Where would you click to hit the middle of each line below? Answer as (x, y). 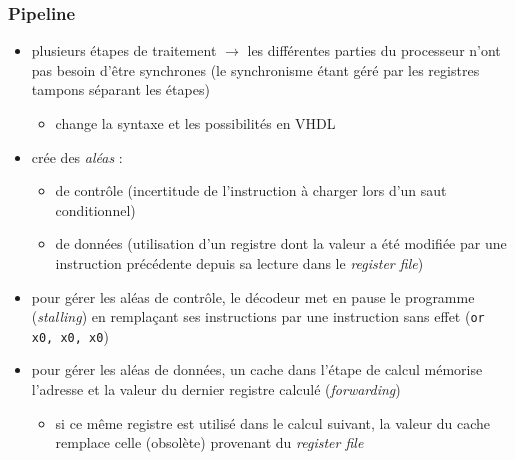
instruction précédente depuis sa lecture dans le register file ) (239, 262)
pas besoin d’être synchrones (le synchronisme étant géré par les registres (255, 69)
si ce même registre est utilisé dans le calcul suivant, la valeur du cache (273, 422)
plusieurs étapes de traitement (124, 50)
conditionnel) (95, 209)
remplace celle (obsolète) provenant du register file (209, 442)
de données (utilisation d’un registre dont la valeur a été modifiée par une (281, 243)
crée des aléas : (77, 156)
